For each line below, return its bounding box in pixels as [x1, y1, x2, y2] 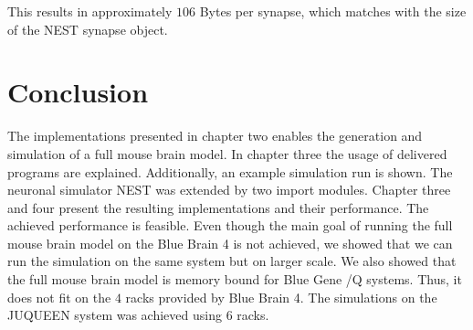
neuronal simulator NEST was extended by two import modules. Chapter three [7, 180, 451, 199]
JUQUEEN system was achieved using [7, 305, 222, 325]
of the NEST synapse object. [7, 19, 168, 38]
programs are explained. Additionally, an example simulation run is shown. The [7, 162, 453, 181]
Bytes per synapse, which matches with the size [199, 2, 467, 20]
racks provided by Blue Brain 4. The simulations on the [125, 287, 437, 306]
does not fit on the [7, 287, 111, 306]
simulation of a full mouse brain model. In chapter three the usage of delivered [7, 144, 447, 163]
